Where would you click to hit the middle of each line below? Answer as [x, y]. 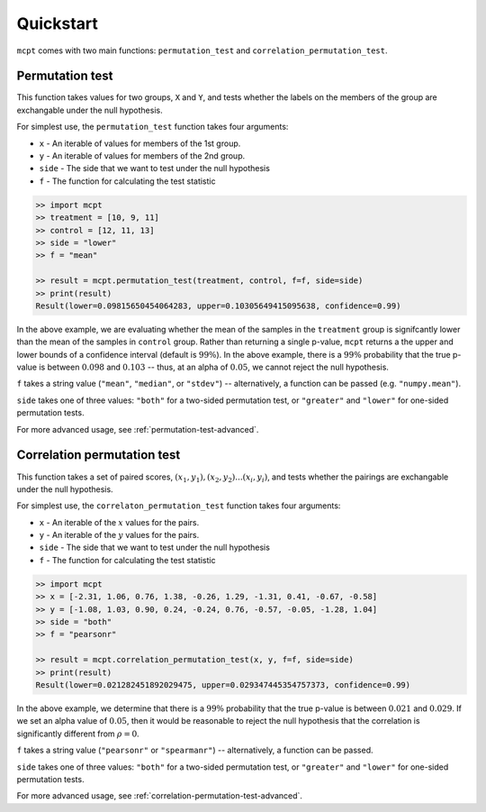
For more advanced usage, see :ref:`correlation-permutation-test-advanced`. [160, 796]
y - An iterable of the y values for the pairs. [119, 535]
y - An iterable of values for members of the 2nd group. [142, 156]
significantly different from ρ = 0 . [78, 734]
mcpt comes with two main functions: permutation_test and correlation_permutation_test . [202, 50]
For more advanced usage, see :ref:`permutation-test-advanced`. [138, 429]
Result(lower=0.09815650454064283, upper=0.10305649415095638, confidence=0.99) [218, 306]
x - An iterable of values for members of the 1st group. [140, 143]
